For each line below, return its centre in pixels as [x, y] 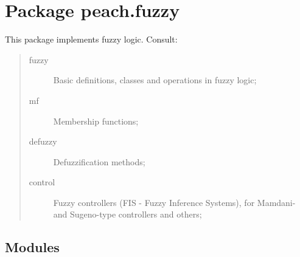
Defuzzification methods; [99, 161]
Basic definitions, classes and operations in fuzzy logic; [155, 80]
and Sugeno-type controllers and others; [127, 214]
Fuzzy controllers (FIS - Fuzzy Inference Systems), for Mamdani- [174, 202]
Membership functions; [96, 121]
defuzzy [43, 141]
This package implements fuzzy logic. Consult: [91, 39]
